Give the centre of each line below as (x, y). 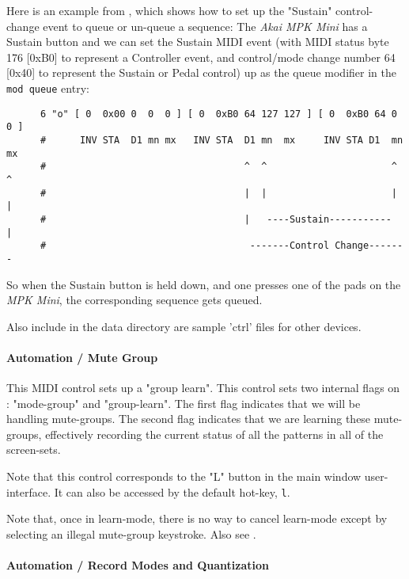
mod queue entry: (48, 88)
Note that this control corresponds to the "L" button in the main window (184, 476)
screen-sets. (34, 449)
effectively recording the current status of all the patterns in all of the (214, 434)
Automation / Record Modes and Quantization (138, 565)
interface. (29, 491)
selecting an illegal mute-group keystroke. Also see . (131, 533)
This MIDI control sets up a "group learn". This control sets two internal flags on (203, 388)
